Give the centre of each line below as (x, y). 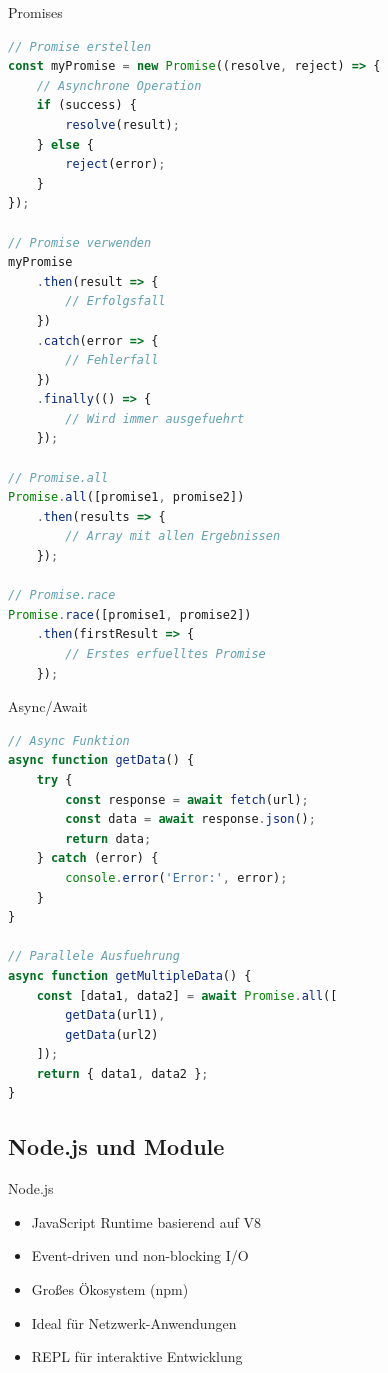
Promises (35, 12)
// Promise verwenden (80, 242)
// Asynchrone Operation (119, 85)
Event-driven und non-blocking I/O (140, 1255)
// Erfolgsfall (115, 301)
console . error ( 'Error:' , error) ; (176, 877)
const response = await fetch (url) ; (187, 799)
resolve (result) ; (122, 124)
